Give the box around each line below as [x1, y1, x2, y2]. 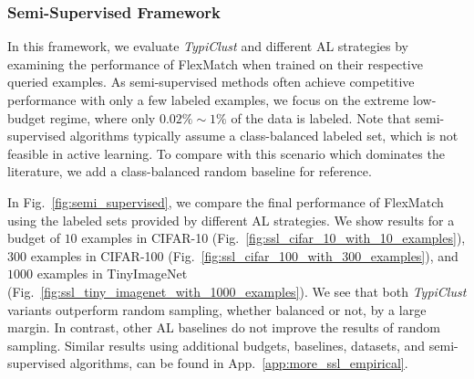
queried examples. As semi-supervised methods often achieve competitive [7, 72, 415, 91]
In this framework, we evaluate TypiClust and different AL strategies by [7, 37, 408, 56]
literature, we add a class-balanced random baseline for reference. [7, 162, 372, 181]
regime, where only [49, 108, 156, 127]
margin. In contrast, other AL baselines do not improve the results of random [7, 318, 440, 337]
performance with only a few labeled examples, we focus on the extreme [7, 90, 409, 109]
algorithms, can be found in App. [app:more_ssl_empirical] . [69, 353, 408, 373]
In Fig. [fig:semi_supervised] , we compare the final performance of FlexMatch [7, 192, 444, 211]
